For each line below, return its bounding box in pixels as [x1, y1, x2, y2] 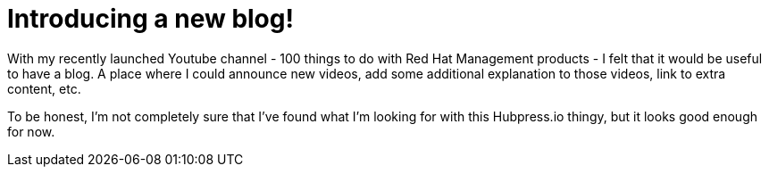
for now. [7, 123, 55, 139]
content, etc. [7, 80, 81, 96]
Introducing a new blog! [7, 4, 294, 34]
